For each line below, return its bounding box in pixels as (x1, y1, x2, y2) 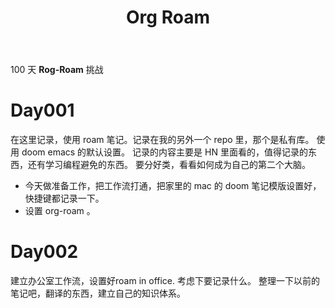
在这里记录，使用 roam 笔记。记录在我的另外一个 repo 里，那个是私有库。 (10, 134, 315, 146)
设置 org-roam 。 (24, 205, 96, 217)
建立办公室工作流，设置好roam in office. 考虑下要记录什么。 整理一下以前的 (10, 275, 320, 287)
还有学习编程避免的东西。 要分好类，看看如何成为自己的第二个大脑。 (27, 159, 311, 171)
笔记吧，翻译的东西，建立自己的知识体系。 (10, 287, 186, 300)
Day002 (10, 241, 79, 263)
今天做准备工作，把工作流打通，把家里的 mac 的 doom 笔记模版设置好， (24, 180, 322, 192)
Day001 (10, 99, 75, 122)
